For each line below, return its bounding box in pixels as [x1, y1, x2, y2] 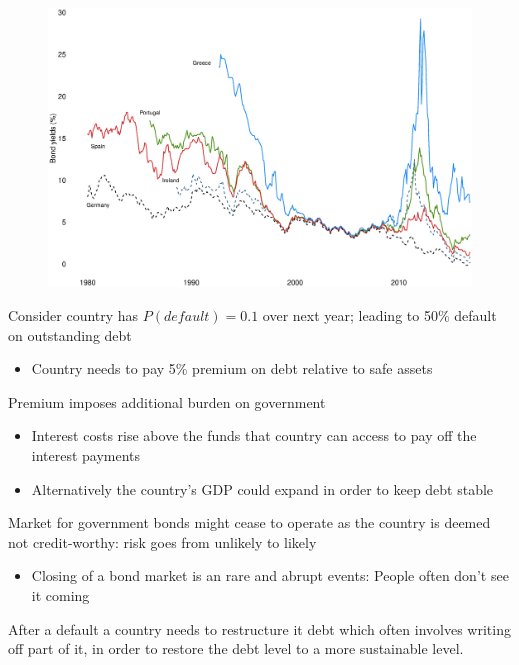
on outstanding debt [8, 324, 132, 345]
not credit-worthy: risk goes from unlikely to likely [8, 531, 317, 552]
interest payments [31, 445, 141, 466]
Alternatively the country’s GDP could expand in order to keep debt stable [31, 478, 494, 499]
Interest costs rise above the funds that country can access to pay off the [31, 425, 477, 446]
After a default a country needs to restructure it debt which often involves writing [8, 618, 511, 639]
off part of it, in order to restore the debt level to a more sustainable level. [8, 638, 464, 659]
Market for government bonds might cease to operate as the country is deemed [8, 512, 491, 533]
